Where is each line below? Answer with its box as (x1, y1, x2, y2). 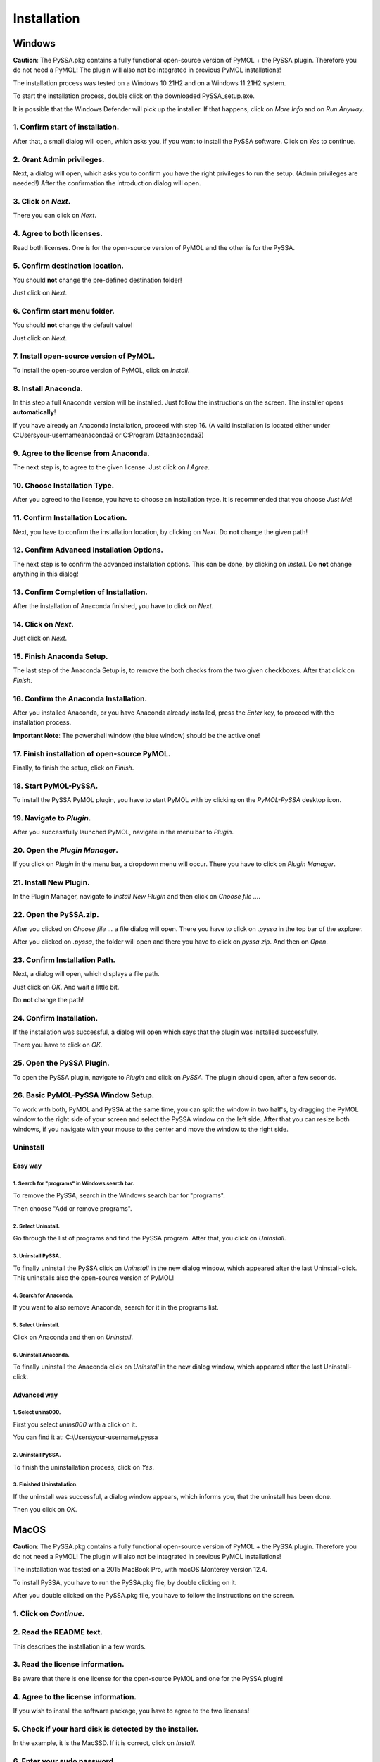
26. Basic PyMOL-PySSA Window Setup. (13, 1090, 155, 1100)
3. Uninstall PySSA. (13, 1252, 61, 1259)
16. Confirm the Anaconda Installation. (13, 694, 148, 703)
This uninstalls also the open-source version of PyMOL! (13, 1274, 175, 1282)
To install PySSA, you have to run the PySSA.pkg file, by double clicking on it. (13, 1578, 237, 1587)
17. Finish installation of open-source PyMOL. (13, 748, 171, 758)
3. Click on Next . (13, 197, 71, 207)
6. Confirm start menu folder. (13, 306, 115, 316)
